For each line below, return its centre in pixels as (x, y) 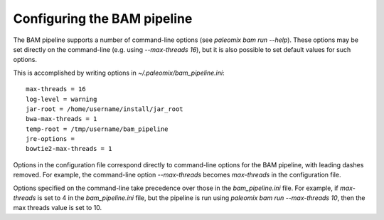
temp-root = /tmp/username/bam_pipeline (97, 129)
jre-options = (50, 139)
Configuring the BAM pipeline (103, 19)
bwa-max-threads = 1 (62, 119)
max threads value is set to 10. (58, 208)
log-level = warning (62, 99)
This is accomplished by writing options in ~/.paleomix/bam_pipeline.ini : (119, 73)
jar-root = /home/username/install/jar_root (105, 109)
